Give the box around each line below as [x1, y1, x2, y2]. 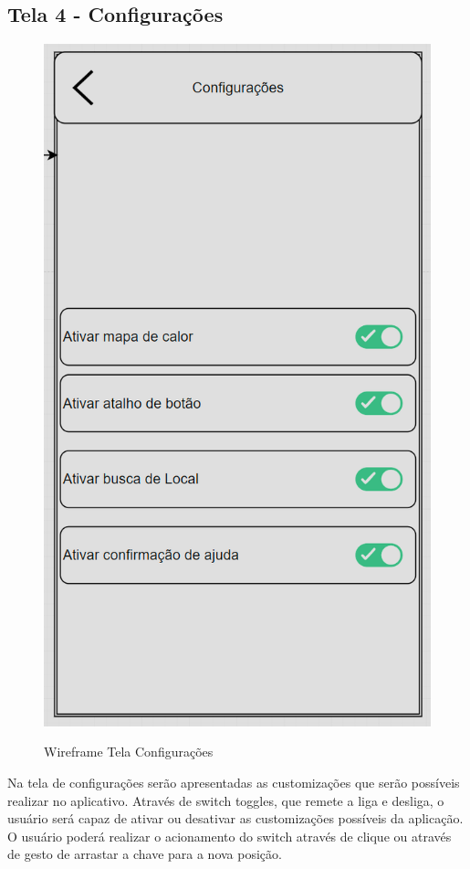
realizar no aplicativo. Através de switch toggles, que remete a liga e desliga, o [7, 790, 444, 810]
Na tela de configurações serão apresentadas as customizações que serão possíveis [7, 772, 460, 791]
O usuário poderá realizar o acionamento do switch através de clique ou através [7, 826, 452, 845]
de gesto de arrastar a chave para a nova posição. [7, 844, 282, 864]
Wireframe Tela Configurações [44, 742, 214, 761]
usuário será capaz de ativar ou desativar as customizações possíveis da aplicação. [7, 809, 464, 828]
